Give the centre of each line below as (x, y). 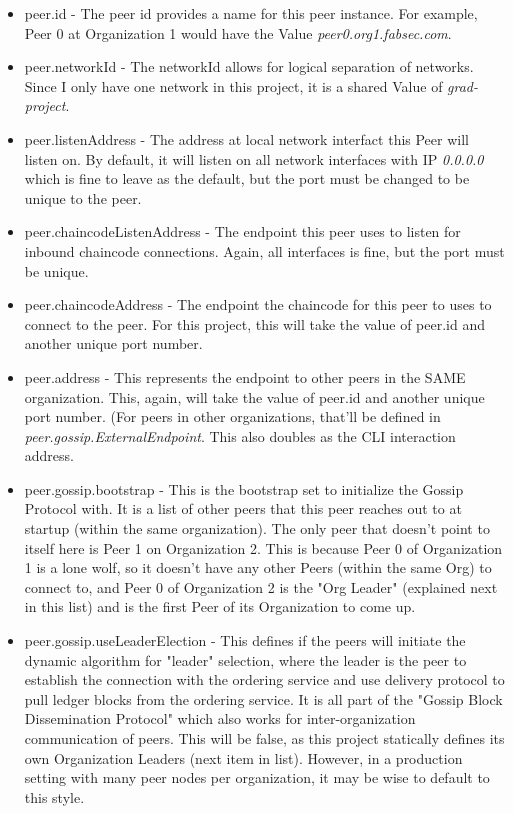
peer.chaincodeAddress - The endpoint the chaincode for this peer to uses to (258, 304)
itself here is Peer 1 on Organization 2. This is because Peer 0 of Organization (263, 547)
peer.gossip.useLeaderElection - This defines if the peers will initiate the (245, 640)
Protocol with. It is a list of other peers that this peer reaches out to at (243, 508)
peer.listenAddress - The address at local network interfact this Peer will (246, 138)
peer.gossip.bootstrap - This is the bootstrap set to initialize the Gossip (244, 488)
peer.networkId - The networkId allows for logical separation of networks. (249, 66)
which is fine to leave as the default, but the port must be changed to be (247, 178)
